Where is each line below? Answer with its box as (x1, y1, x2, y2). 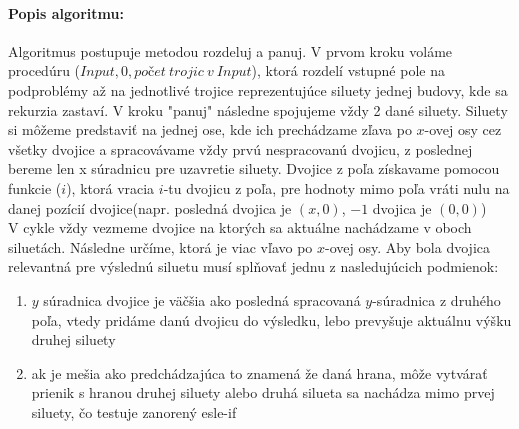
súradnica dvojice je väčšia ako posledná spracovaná (43, 289, 361, 310)
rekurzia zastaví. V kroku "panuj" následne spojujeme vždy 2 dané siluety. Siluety (8, 99, 508, 120)
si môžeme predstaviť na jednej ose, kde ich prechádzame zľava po (8, 119, 412, 140)
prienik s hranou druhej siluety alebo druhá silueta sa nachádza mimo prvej (31, 382, 495, 403)
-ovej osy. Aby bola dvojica (325, 236, 490, 257)
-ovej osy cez (424, 119, 502, 140)
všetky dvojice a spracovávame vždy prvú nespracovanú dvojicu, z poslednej (8, 138, 473, 159)
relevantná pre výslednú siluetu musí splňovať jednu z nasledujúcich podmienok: (8, 256, 499, 277)
